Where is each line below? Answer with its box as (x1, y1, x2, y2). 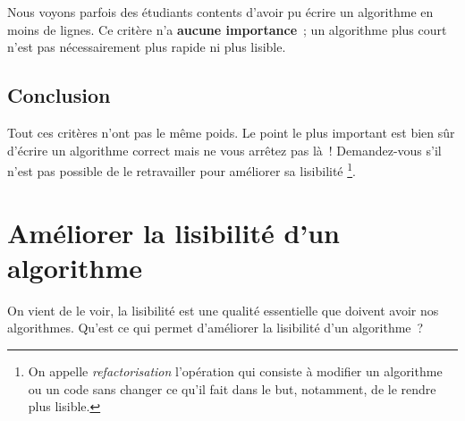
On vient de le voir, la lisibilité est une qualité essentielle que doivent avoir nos (7, 300, 439, 319)
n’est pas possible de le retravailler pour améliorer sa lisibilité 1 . (7, 159, 356, 180)
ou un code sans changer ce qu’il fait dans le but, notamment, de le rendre (28, 379, 436, 398)
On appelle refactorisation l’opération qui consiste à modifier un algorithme (28, 361, 443, 380)
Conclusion (7, 81, 111, 109)
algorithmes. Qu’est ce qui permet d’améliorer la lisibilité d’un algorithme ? (7, 318, 424, 337)
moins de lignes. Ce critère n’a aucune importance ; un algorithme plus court (7, 20, 447, 38)
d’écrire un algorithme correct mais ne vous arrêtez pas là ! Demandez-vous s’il (7, 140, 442, 159)
